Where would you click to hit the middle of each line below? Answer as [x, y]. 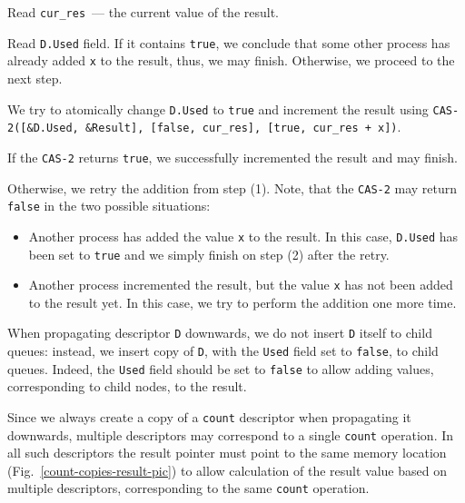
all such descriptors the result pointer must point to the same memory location [227, 453]
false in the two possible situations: [109, 206]
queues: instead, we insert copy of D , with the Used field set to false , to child [223, 351]
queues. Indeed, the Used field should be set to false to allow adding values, [221, 368]
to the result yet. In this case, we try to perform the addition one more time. [242, 302]
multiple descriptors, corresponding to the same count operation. [188, 488]
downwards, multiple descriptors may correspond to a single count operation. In [231, 434]
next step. [35, 78]
